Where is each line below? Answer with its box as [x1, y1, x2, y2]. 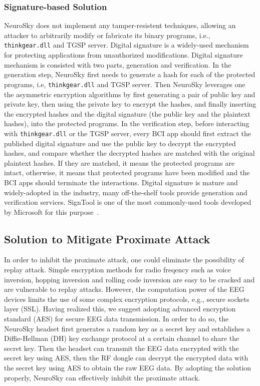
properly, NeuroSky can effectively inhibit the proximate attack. [4, 372, 200, 382]
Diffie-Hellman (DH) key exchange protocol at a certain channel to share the [4, 333, 239, 343]
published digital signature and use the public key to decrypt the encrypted [4, 138, 236, 148]
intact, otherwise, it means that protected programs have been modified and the [4, 167, 250, 178]
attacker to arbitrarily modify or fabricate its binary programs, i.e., [4, 30, 210, 40]
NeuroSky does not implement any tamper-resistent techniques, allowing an [4, 20, 236, 31]
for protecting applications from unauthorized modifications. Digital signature [4, 50, 243, 60]
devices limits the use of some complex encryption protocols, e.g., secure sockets [4, 293, 249, 304]
